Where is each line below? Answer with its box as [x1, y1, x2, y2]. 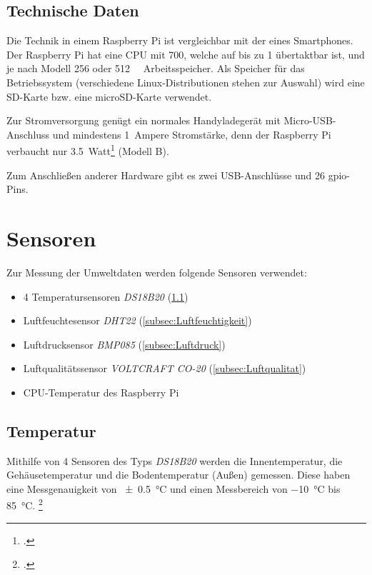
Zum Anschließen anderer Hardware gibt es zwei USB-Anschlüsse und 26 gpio [6, 167, 347, 182]
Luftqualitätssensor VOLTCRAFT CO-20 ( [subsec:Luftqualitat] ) [23, 361, 306, 376]
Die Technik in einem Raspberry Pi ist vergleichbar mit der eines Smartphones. [6, 33, 353, 48]
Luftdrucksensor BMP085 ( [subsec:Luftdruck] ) [23, 336, 226, 351]
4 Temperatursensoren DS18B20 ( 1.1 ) [23, 289, 188, 304]
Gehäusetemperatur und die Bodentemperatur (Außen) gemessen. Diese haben [6, 467, 351, 482]
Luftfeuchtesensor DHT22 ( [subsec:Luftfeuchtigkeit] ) [23, 313, 252, 328]
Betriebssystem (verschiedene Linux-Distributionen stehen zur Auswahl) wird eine [6, 74, 365, 89]
